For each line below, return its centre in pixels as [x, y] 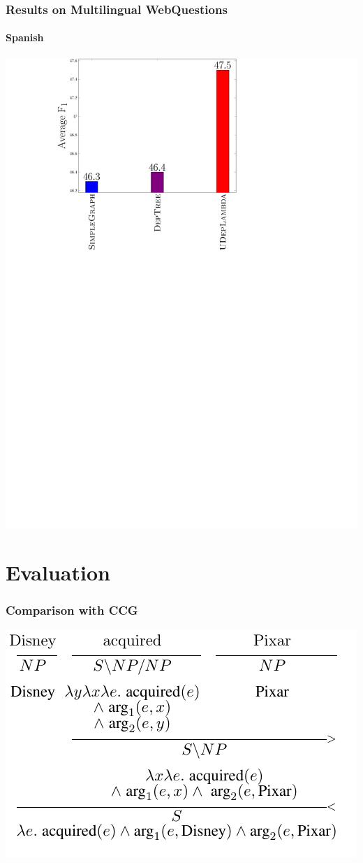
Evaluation [58, 572]
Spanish [25, 37]
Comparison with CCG [72, 610]
